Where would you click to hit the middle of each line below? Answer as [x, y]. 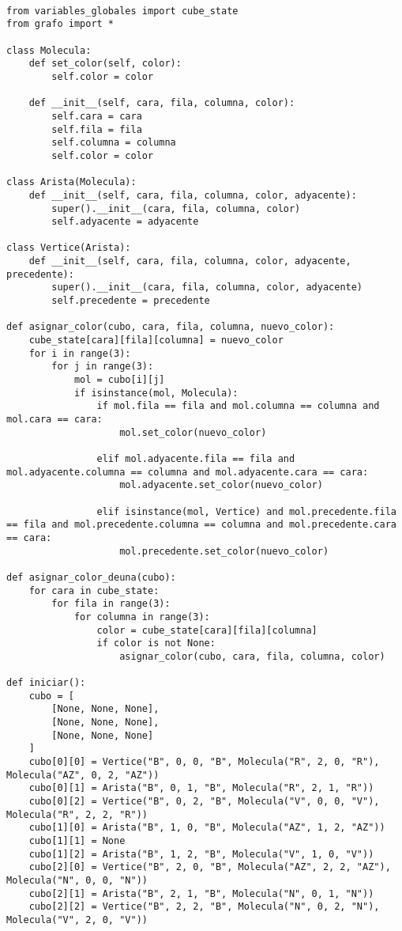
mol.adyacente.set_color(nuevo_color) [221, 485]
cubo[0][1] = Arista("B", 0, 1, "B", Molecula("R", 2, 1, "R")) [201, 788]
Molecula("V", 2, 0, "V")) [77, 920]
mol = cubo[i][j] [119, 380]
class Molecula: [49, 50]
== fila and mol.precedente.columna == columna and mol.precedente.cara [201, 525]
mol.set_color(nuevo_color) [193, 432]
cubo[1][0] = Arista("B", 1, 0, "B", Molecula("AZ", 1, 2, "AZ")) [207, 828]
